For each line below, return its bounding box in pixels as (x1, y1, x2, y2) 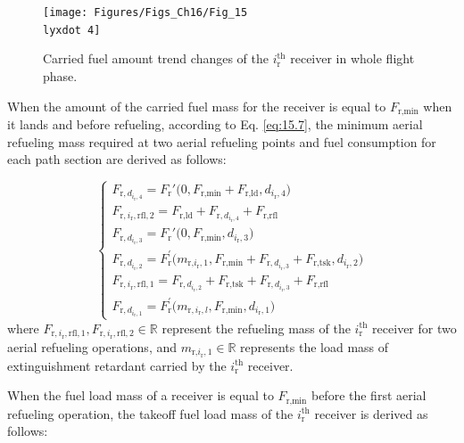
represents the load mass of (240, 337, 389, 356)
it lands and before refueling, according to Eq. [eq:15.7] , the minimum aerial (7, 114, 423, 133)
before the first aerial (311, 386, 427, 405)
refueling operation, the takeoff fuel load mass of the (7, 404, 294, 422)
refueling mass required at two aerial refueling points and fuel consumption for (7, 132, 436, 151)
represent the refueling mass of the (162, 318, 351, 337)
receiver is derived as (314, 404, 428, 422)
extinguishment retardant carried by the (7, 356, 227, 374)
